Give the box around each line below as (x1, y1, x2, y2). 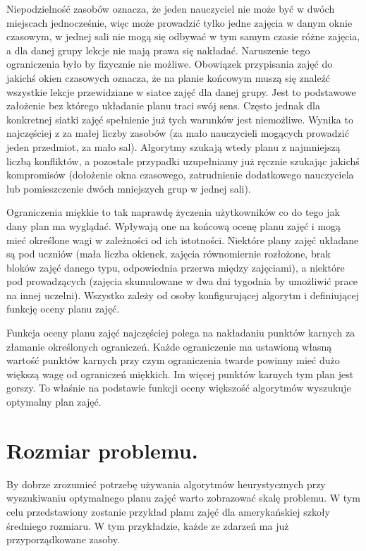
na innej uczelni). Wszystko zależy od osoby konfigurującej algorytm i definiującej (6, 287, 360, 302)
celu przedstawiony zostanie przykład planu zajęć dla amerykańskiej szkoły (6, 504, 330, 519)
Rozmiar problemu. (6, 435, 198, 464)
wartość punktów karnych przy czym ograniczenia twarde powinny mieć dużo (6, 353, 340, 368)
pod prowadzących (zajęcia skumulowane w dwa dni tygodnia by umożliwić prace (6, 274, 358, 289)
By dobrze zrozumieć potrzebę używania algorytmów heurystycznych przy (6, 476, 326, 491)
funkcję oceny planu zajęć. (6, 301, 120, 316)
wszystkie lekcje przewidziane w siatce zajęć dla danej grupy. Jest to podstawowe (6, 84, 356, 99)
